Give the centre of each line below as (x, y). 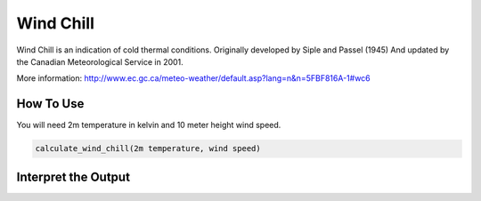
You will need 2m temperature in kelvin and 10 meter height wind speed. (149, 125)
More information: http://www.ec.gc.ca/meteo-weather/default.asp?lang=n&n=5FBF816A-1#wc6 (194, 78)
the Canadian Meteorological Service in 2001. (100, 61)
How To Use (50, 104)
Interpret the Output (73, 177)
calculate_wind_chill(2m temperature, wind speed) (148, 149)
